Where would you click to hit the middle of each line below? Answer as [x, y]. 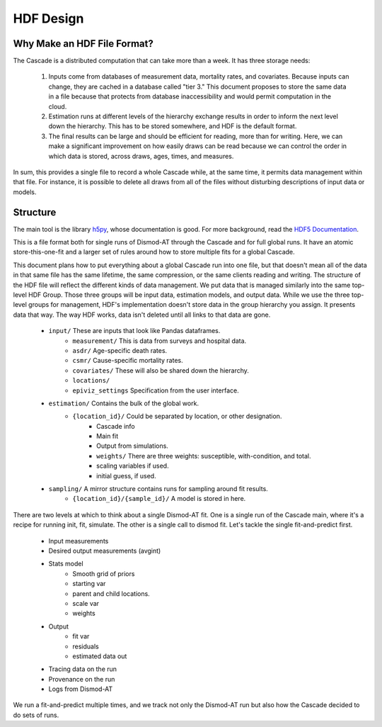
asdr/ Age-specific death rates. [120, 350]
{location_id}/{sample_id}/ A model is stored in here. [159, 499]
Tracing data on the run [82, 669]
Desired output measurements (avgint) [105, 551]
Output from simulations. [133, 446]
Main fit [108, 436]
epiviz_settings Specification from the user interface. [156, 390]
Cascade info [116, 426]
